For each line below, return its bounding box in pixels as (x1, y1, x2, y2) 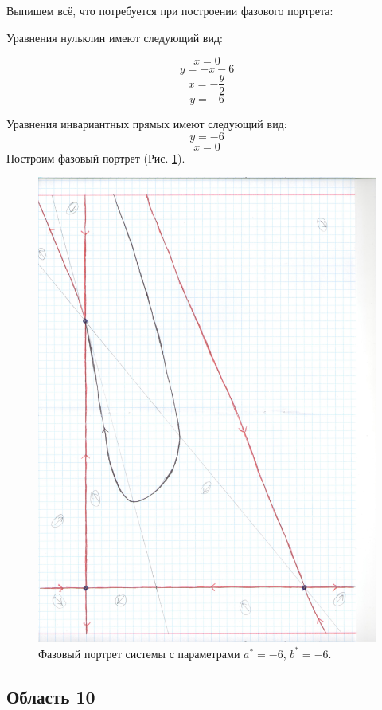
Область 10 (6, 684, 95, 708)
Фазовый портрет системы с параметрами (38, 645, 240, 661)
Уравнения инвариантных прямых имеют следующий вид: (6, 116, 287, 132)
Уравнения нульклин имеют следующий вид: (6, 29, 223, 45)
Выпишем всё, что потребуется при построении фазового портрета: (6, 2, 333, 18)
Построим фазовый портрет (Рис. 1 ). (6, 149, 185, 166)
